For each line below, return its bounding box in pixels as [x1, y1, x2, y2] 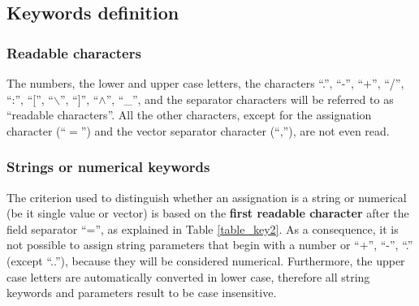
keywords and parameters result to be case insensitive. [6, 284, 277, 301]
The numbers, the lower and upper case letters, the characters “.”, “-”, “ [6, 75, 364, 91]
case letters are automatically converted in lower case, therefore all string [6, 268, 370, 285]
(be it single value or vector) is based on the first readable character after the [6, 205, 409, 222]
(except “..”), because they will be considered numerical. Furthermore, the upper [6, 252, 405, 269]
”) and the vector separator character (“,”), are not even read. [80, 122, 390, 139]
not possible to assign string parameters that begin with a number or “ [6, 236, 360, 253]
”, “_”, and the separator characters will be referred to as [106, 90, 394, 107]
